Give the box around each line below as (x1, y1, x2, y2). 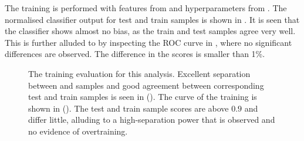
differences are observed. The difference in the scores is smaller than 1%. (5, 48, 265, 60)
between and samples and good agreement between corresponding (28, 79, 264, 91)
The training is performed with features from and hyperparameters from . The (5, 2, 287, 14)
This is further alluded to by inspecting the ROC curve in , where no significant (5, 36, 292, 48)
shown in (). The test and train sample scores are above (28, 102, 229, 114)
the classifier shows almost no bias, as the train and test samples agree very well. (5, 25, 296, 37)
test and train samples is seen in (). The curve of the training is (28, 90, 257, 103)
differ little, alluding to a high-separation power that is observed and (28, 113, 275, 126)
